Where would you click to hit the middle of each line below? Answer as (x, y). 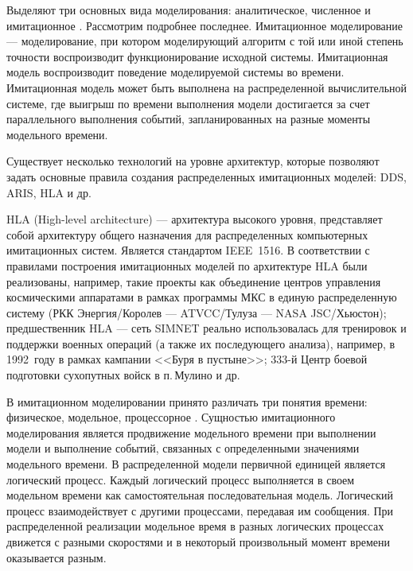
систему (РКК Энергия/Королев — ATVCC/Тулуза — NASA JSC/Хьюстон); (197, 312)
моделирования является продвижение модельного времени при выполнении (191, 432)
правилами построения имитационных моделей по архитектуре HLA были (187, 265)
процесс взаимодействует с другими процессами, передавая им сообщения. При (200, 510)
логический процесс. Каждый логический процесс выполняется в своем (181, 479)
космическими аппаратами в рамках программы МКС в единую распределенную (202, 297)
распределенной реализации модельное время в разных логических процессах (195, 526)
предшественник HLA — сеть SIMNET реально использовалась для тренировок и (206, 328)
